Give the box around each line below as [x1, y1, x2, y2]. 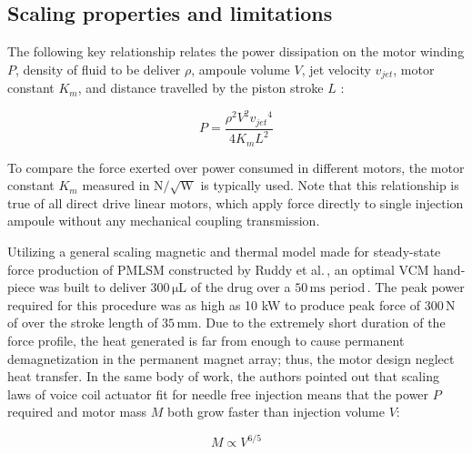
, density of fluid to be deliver [15, 59, 181, 78]
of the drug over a [190, 277, 291, 297]
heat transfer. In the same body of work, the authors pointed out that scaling [7, 367, 439, 386]
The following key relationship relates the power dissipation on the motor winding [7, 42, 465, 61]
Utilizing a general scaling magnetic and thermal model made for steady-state [7, 242, 441, 260]
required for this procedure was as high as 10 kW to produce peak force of [7, 295, 421, 314]
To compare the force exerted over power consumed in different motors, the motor [7, 157, 465, 177]
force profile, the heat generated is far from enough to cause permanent [7, 330, 405, 349]
